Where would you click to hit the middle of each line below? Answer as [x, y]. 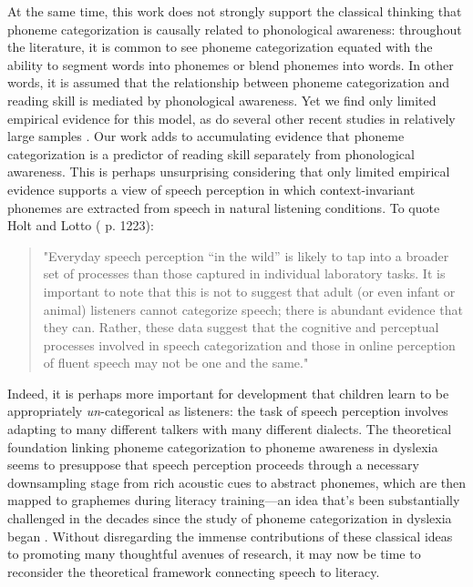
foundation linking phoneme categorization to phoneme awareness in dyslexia [223, 446]
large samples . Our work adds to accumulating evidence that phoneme [206, 136]
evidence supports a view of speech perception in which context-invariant [211, 189]
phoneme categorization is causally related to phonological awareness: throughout [235, 29]
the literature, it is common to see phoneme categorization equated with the [220, 47]
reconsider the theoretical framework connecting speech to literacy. [194, 571]
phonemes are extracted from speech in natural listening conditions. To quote [224, 207]
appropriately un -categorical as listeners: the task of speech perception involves [228, 411]
